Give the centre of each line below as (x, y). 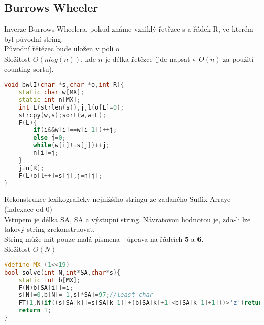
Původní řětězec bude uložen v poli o (62, 49)
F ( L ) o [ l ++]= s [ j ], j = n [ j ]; (60, 175)
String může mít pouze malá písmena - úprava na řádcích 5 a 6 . (104, 239)
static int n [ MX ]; (49, 100)
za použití (238, 58)
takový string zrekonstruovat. (49, 229)
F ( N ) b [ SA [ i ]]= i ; (46, 288)
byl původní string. (34, 38)
